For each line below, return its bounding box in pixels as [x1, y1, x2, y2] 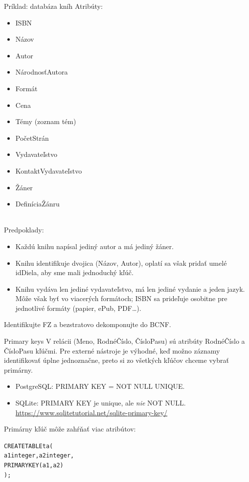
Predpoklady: [4, 225, 44, 235]
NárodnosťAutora [15, 67, 68, 77]
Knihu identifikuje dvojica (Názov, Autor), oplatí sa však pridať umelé [15, 257, 227, 268]
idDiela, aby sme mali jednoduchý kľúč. [15, 267, 134, 278]
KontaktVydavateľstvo [15, 165, 82, 176]
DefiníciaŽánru [15, 199, 60, 209]
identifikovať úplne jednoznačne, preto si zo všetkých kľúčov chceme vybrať [4, 355, 229, 365]
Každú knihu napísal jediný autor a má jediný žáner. [15, 241, 174, 251]
